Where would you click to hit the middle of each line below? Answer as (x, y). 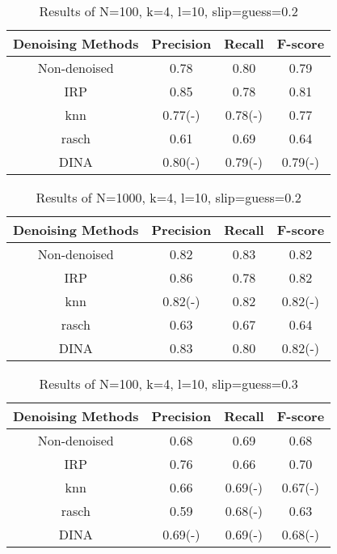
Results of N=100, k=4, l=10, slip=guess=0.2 (168, 11)
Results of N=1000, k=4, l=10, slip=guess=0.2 (168, 197)
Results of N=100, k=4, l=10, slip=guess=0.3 (168, 384)
